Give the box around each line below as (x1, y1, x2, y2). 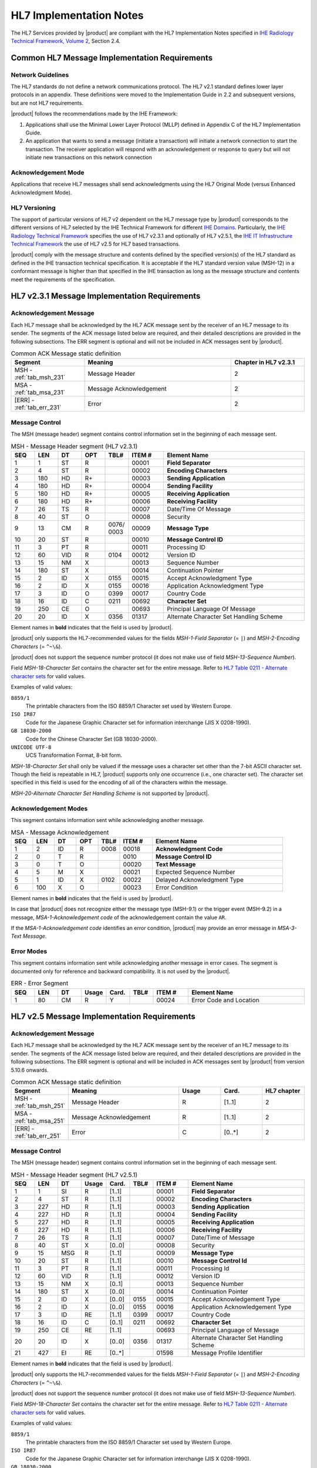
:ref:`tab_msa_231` (14, 388, 66, 396)
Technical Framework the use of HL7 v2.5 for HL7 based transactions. (11, 241, 180, 248)
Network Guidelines (11, 70, 69, 79)
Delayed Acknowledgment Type (156, 876, 244, 884)
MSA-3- (277, 924, 297, 931)
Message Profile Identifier (191, 1348, 263, 1356)
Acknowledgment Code (156, 844, 223, 853)
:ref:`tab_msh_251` (14, 1102, 66, 1110)
